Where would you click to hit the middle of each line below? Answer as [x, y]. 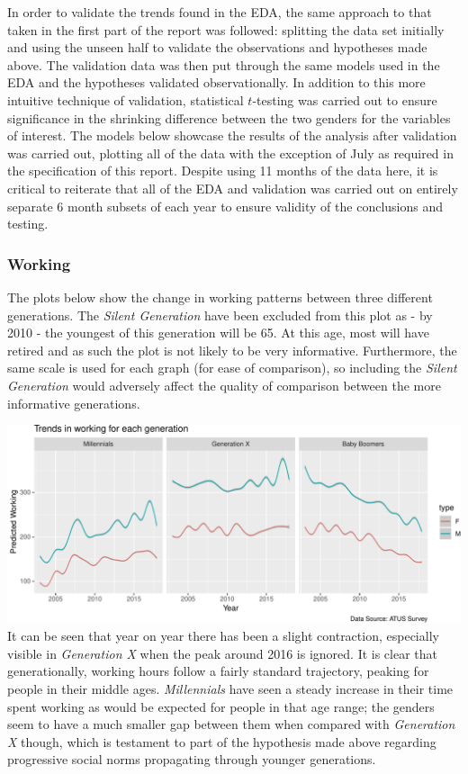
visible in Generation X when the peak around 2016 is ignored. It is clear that [223, 653]
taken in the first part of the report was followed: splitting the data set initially [226, 29]
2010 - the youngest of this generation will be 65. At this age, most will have [218, 333]
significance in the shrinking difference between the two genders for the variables [229, 117]
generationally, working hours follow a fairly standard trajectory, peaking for [218, 671]
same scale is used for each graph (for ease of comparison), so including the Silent [232, 368]
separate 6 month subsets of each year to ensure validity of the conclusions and [225, 206]
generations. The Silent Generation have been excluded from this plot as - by [220, 315]
